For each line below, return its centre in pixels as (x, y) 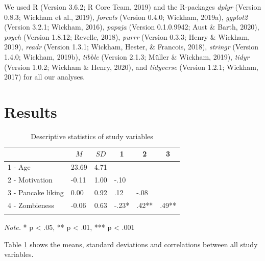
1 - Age (19, 167)
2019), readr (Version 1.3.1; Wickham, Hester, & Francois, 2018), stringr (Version (131, 47)
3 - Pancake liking (36, 192)
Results (31, 111)
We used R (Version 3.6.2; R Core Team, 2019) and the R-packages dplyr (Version (133, 7)
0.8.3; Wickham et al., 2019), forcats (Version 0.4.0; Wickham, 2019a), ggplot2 (126, 17)
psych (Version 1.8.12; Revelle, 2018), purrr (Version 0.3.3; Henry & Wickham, (127, 36)
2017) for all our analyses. (45, 77)
